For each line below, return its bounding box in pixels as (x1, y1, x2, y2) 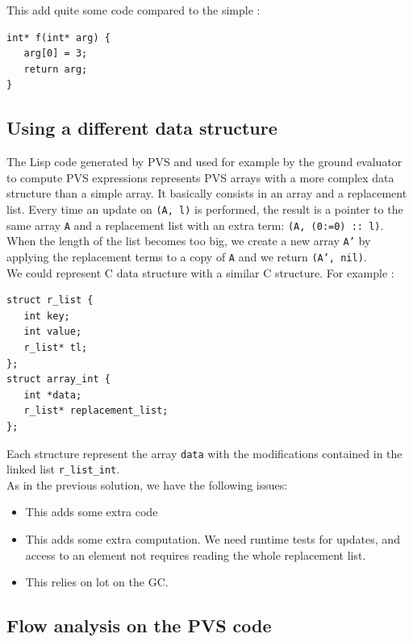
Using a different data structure (6, 115, 277, 140)
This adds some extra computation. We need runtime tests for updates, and (25, 531, 400, 548)
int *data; (23, 389, 82, 401)
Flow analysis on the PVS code (6, 613, 272, 638)
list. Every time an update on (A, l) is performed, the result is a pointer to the (6, 200, 403, 217)
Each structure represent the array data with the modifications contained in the (6, 444, 403, 461)
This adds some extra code (25, 503, 158, 520)
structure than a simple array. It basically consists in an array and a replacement (6, 185, 407, 202)
